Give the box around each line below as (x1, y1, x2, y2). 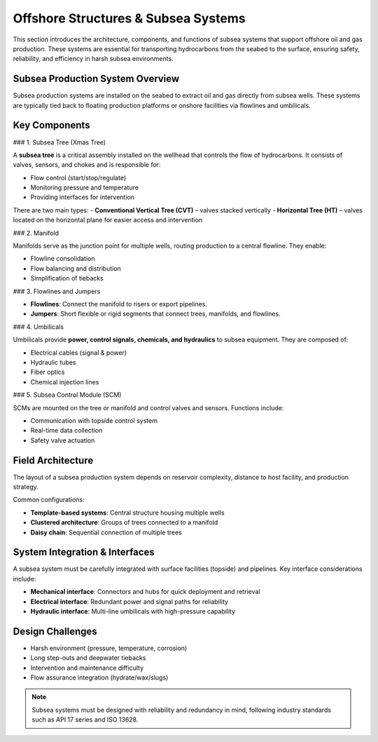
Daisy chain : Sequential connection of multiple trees (30, 528, 182, 537)
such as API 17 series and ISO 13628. (31, 715, 139, 724)
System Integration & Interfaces (13, 546, 155, 558)
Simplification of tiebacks (30, 274, 104, 283)
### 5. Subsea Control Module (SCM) (13, 391, 122, 399)
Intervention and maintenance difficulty (30, 663, 144, 672)
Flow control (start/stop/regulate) (30, 173, 127, 182)
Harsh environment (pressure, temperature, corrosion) (30, 644, 188, 652)
